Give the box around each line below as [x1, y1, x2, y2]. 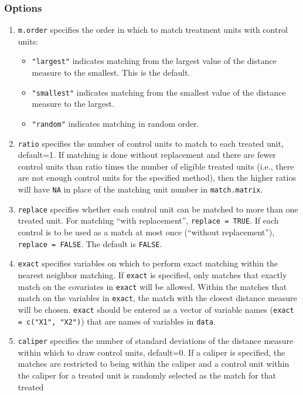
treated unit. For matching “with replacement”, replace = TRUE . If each [18, 214, 279, 227]
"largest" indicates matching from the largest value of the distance [32, 55, 277, 67]
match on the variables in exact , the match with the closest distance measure [18, 292, 297, 304]
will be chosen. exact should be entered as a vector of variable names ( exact [18, 303, 294, 315]
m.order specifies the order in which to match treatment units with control [18, 23, 288, 36]
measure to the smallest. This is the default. [32, 66, 190, 79]
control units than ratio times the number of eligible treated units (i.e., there [18, 160, 294, 172]
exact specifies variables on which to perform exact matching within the [18, 257, 278, 269]
